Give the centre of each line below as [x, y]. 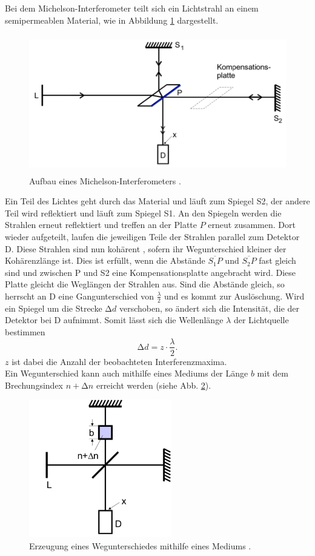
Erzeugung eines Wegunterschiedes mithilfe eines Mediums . [140, 545]
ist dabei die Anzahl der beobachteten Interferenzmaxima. [119, 361]
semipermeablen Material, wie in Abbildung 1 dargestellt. [112, 20]
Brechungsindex [34, 385]
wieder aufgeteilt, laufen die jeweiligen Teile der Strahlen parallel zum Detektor [152, 236]
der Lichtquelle [261, 320]
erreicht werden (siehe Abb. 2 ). [154, 385]
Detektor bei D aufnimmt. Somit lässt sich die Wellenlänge [114, 320]
